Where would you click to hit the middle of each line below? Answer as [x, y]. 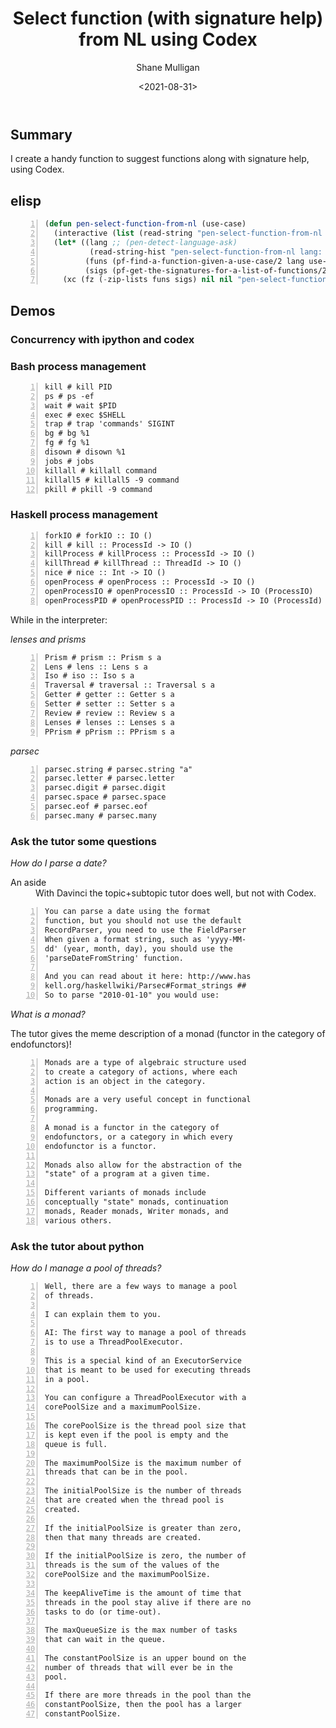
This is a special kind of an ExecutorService [143, 1360]
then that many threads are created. [123, 1537]
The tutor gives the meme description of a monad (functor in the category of [168, 1033]
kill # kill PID [78, 387]
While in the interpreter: [59, 619]
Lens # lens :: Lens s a [96, 667]
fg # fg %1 [67, 443]
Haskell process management [84, 515]
